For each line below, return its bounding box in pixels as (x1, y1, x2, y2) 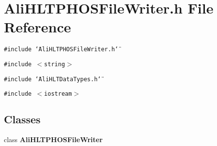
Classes (4, 112, 41, 127)
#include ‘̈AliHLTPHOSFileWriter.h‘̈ (4, 46, 119, 53)
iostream (44, 90, 72, 98)
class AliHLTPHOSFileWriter (4, 134, 103, 145)
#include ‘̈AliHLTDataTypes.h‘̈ (4, 75, 101, 83)
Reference (4, 17, 71, 37)
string (44, 60, 65, 68)
